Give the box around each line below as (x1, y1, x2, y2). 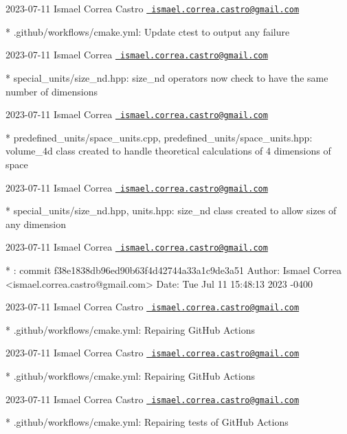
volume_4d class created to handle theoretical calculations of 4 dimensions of (5, 144, 331, 158)
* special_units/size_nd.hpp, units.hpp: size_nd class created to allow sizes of (5, 203, 337, 218)
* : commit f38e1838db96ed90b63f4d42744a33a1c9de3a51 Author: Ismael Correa (5, 263, 342, 277)
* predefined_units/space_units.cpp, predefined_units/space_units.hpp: (5, 130, 313, 144)
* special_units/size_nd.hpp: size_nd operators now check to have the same (5, 70, 328, 84)
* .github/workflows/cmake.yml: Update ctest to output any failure (5, 24, 290, 38)
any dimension (5, 216, 66, 231)
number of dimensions (5, 84, 98, 98)
